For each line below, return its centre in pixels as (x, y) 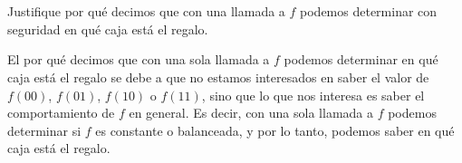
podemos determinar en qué (361, 59)
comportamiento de (61, 113)
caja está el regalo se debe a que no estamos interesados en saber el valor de (218, 77)
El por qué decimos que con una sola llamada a (139, 59)
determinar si (44, 130)
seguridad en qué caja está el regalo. (108, 29)
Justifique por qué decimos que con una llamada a (146, 11)
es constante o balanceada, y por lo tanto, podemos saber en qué (275, 130)
